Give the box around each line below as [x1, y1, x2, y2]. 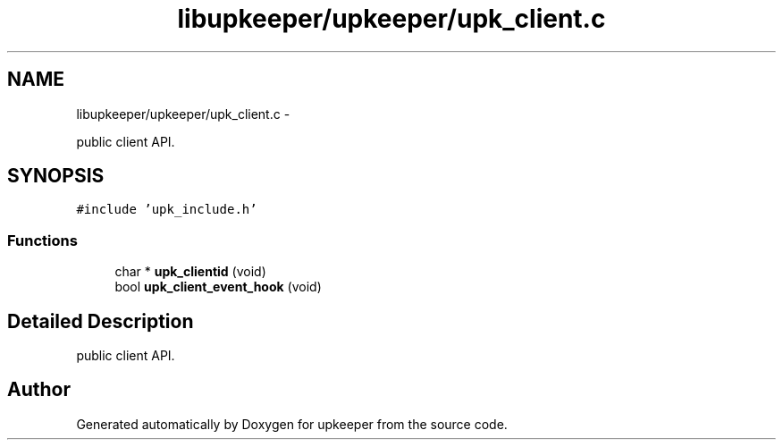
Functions [7, 231, 78, 249]
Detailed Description [7, 309, 194, 333]
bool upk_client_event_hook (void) [114, 279, 322, 295]
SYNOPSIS [7, 164, 105, 188]
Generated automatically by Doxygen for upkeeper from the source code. [76, 416, 508, 432]
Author [7, 378, 71, 401]
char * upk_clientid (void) [114, 264, 266, 280]
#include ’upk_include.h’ [76, 202, 257, 217]
